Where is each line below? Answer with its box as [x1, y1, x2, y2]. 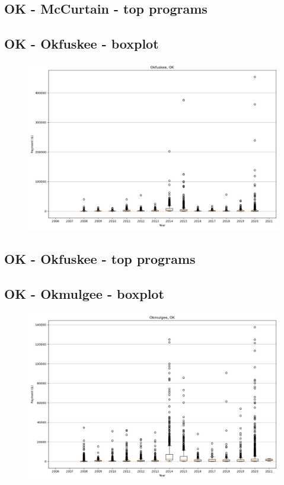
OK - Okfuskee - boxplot [4, 34, 159, 53]
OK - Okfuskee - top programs [4, 250, 196, 268]
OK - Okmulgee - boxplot [4, 285, 164, 303]
